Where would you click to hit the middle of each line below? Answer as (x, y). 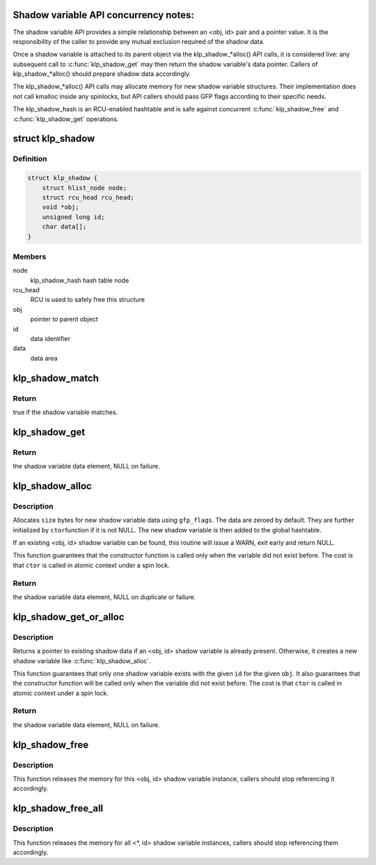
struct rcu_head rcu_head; (88, 197)
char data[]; (64, 227)
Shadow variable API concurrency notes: (103, 15)
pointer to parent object (64, 319)
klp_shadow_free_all (58, 808)
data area (44, 358)
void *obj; (61, 207)
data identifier (50, 339)
